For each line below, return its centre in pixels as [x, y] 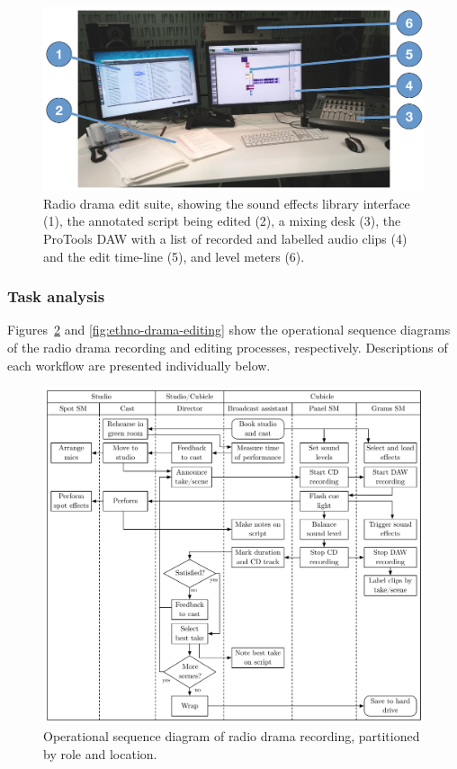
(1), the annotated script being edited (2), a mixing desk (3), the [222, 221]
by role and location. [100, 754]
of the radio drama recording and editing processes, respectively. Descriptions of [228, 347]
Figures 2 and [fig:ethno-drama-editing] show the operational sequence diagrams [229, 330]
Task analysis [56, 296]
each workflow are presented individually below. [139, 365]
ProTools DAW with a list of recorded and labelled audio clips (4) [225, 238]
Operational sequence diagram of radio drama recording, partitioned [232, 736]
